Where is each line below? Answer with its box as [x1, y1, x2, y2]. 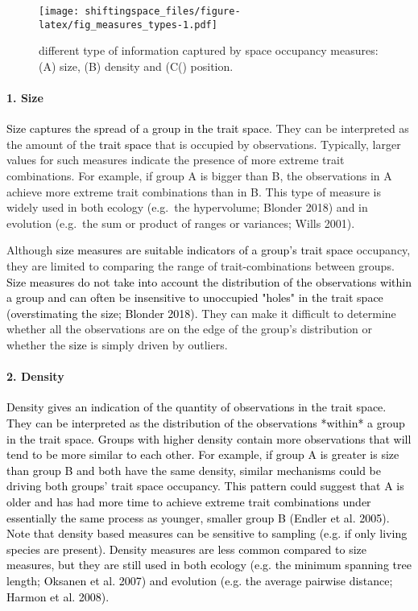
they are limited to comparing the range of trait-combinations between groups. [6, 258, 395, 275]
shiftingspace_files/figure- [85, 6, 241, 17]
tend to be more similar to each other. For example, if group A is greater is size [6, 446, 399, 463]
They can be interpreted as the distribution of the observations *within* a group [6, 415, 405, 431]
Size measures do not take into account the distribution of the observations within [6, 273, 412, 290]
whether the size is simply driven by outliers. [6, 336, 228, 353]
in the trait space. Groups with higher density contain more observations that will [6, 430, 412, 447]
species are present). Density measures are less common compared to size [6, 540, 367, 557]
